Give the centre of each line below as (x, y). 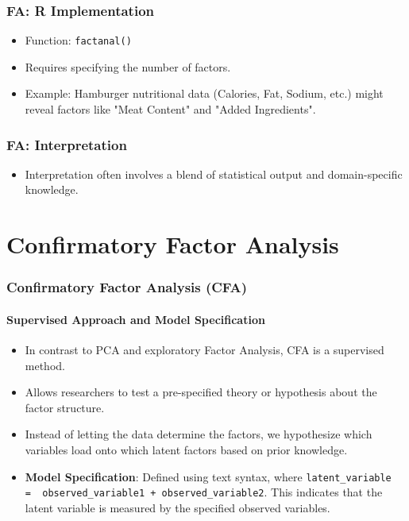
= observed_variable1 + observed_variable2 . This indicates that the (204, 492)
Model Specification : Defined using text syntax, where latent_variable (208, 476)
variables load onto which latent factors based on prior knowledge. (186, 450)
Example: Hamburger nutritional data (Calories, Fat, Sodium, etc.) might (204, 93)
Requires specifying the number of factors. (128, 66)
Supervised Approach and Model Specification (136, 319)
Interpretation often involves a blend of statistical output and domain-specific (214, 174)
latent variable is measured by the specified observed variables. (177, 507)
